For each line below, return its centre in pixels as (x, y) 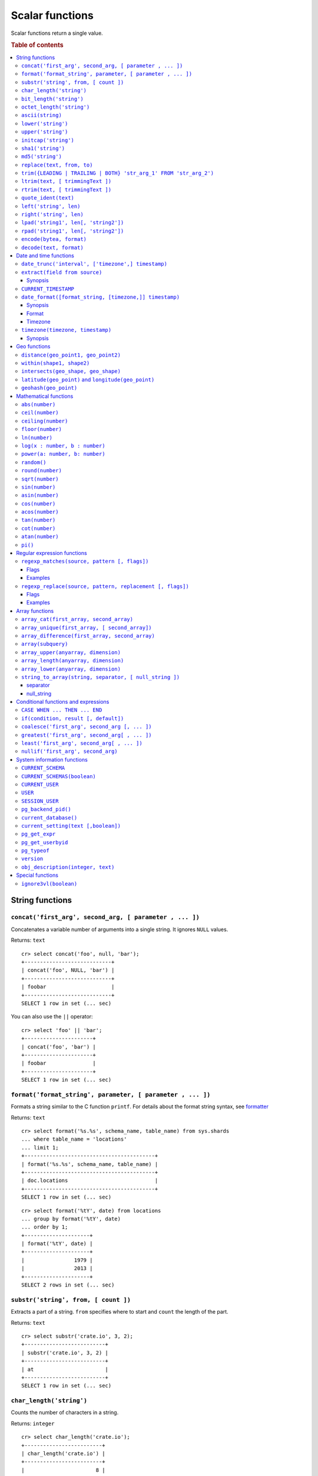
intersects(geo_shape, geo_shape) (71, 371)
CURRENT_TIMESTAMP (48, 289)
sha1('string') (43, 148)
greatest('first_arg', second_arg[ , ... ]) (87, 735)
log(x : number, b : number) (63, 445)
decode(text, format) (52, 247)
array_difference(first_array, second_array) (88, 636)
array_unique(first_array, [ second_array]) (87, 628)
